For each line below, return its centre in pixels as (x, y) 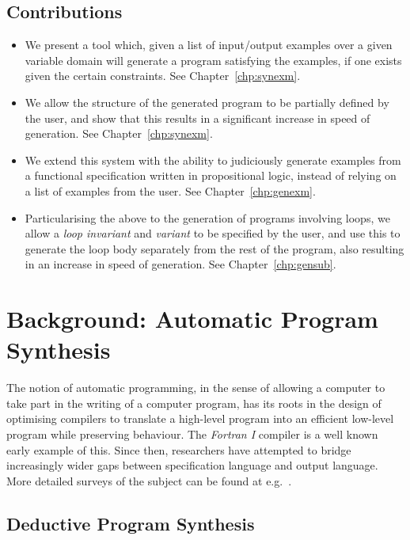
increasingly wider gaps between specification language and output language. (192, 465)
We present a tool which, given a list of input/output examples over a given (209, 45)
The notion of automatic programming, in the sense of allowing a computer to (196, 388)
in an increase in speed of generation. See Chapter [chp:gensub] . (180, 264)
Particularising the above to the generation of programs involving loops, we (207, 217)
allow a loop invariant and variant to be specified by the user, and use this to (213, 233)
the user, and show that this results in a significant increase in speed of (197, 118)
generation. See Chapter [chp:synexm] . (119, 133)
